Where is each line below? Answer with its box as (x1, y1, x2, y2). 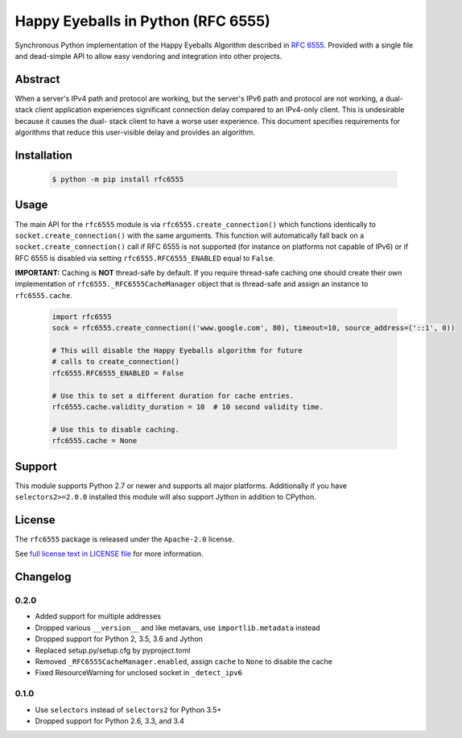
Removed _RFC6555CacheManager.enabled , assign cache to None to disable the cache (35, 657, 333, 666)
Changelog (14, 570, 72, 584)
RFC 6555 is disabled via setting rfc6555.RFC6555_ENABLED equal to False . (14, 253, 275, 263)
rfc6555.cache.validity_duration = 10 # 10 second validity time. (52, 402, 324, 411)
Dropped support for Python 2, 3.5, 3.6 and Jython (35, 634, 203, 644)
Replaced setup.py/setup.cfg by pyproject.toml (35, 645, 191, 655)
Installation (14, 148, 72, 162)
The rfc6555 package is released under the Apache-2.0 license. (14, 534, 235, 544)
